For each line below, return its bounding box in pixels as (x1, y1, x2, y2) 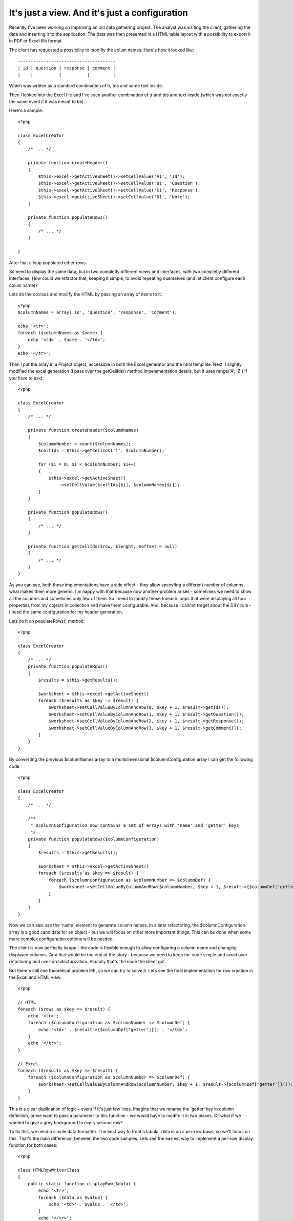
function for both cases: (9, 1142, 58, 1148)
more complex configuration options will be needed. (9, 936, 114, 942)
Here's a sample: (9, 107, 43, 113)
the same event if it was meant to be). (9, 99, 85, 105)
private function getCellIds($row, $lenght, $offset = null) (27, 544, 178, 549)
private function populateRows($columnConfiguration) (27, 836, 160, 842)
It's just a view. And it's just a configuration (9, 7, 188, 18)
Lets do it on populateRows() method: (9, 618, 85, 624)
